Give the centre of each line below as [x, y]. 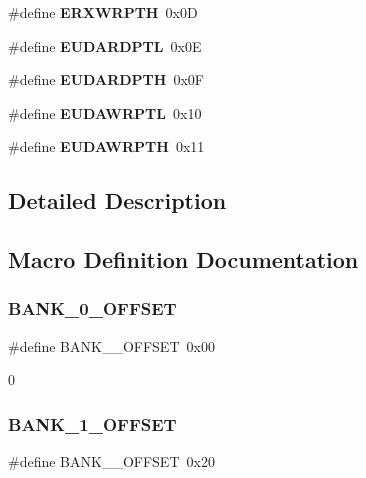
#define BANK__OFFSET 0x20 [111, 461]
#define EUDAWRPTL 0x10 [105, 112]
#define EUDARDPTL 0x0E [105, 45]
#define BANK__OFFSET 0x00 [111, 345]
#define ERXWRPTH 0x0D [103, 12]
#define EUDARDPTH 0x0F [106, 79]
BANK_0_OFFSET [92, 308]
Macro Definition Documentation [183, 259]
